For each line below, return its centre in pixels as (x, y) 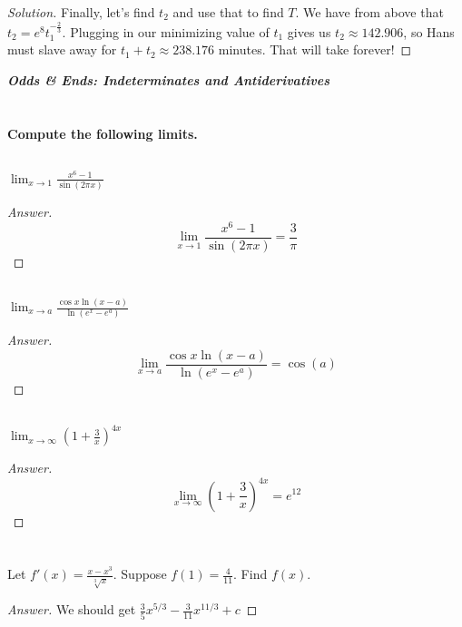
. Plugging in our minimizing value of (166, 31)
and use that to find (228, 12)
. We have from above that (369, 12)
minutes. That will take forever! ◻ (315, 49)
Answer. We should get (72, 609)
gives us (309, 31)
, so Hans (429, 31)
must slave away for (62, 49)
